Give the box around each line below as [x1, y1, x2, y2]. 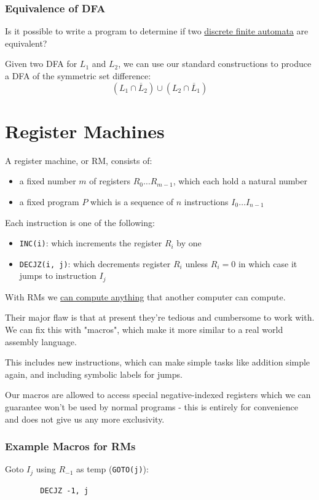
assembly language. [5, 335, 77, 348]
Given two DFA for [5, 57, 77, 70]
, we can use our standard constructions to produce [118, 57, 312, 70]
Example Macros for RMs [5, 439, 136, 454]
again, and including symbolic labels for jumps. [5, 367, 183, 380]
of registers [89, 174, 130, 187]
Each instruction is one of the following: [5, 216, 155, 229]
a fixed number [19, 174, 76, 187]
